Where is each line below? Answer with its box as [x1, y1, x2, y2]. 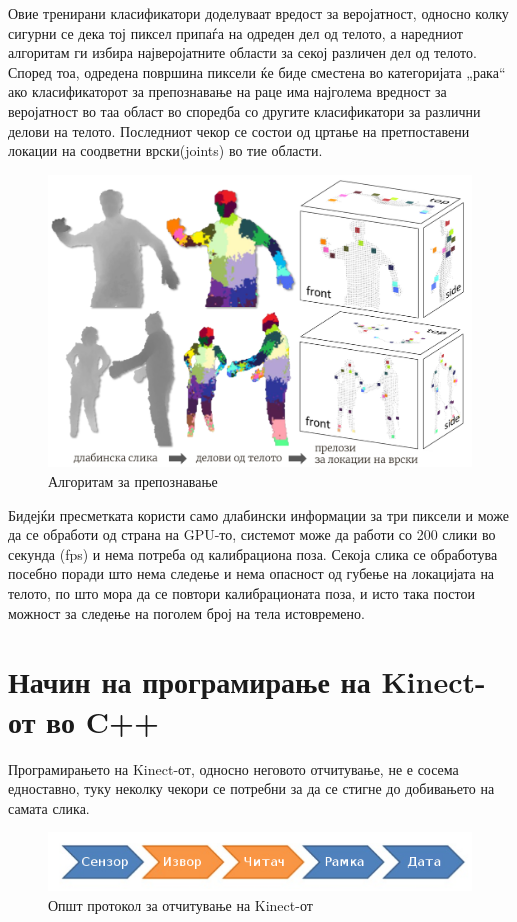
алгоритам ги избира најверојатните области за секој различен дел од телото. [8, 42, 477, 63]
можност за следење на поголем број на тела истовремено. [8, 602, 365, 623]
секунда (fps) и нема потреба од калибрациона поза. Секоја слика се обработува [8, 543, 498, 564]
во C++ [46, 700, 160, 741]
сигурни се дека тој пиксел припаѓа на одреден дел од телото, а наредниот [8, 22, 463, 43]
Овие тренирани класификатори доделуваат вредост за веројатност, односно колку [8, 3, 509, 23]
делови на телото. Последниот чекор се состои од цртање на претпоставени [8, 120, 470, 141]
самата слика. [8, 797, 90, 818]
